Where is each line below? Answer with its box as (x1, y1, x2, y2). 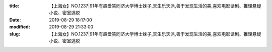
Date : (9, 16, 21, 22)
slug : (9, 30, 20, 37)
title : (9, 3, 20, 8)
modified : (9, 24, 30, 30)
